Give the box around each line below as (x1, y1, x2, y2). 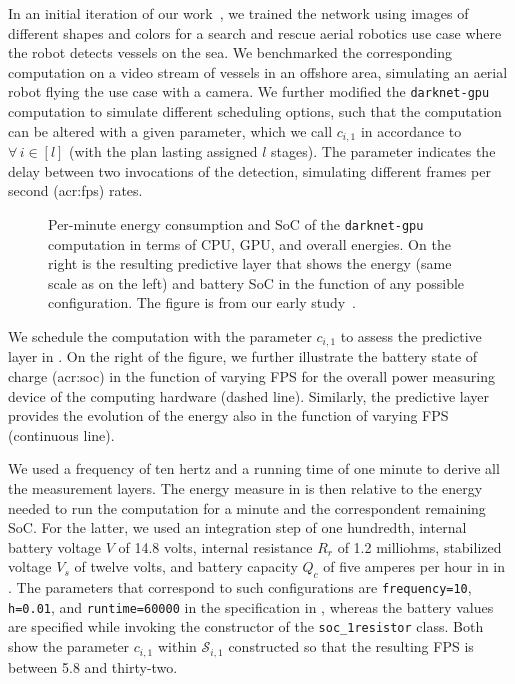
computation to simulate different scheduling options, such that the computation (8, 101, 502, 122)
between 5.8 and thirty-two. (8, 656, 178, 677)
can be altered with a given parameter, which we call (8, 120, 333, 141)
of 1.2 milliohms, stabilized (337, 536, 502, 557)
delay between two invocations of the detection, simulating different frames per (8, 160, 491, 181)
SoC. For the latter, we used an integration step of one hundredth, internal (8, 517, 467, 538)
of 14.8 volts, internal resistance (118, 536, 313, 557)
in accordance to (360, 120, 462, 141)
